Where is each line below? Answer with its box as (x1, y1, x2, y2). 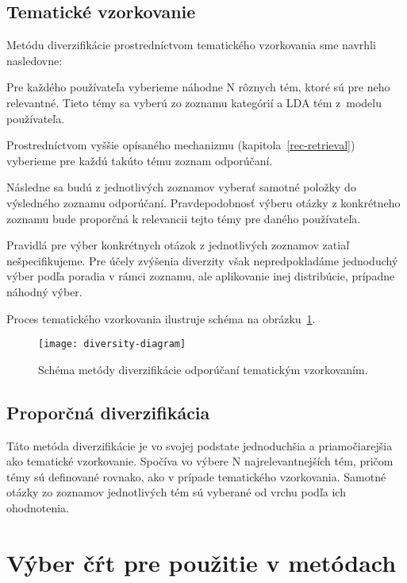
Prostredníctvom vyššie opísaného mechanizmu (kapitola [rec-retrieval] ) (6, 137, 355, 153)
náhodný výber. (6, 283, 83, 299)
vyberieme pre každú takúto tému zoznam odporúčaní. (6, 152, 273, 168)
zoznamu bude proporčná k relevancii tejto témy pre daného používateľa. (6, 210, 361, 226)
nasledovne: (6, 52, 63, 68)
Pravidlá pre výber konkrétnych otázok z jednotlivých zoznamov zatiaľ (6, 237, 350, 253)
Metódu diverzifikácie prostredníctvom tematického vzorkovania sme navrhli (6, 37, 376, 53)
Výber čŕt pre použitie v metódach (6, 546, 397, 578)
